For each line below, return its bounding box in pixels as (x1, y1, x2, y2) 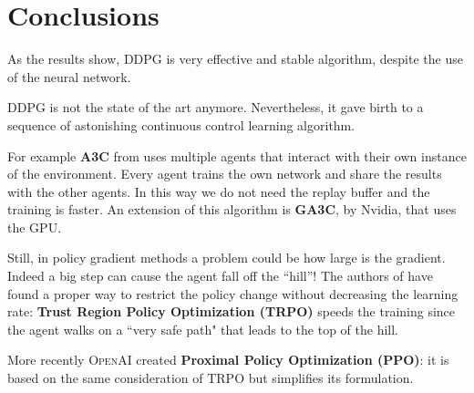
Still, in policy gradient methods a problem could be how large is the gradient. (7, 248, 446, 267)
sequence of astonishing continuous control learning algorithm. (7, 115, 355, 134)
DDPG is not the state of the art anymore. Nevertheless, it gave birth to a (7, 98, 424, 117)
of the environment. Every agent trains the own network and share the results (7, 164, 442, 183)
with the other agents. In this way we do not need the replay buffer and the (7, 181, 430, 201)
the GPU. (7, 217, 62, 236)
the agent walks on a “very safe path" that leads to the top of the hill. (7, 319, 398, 338)
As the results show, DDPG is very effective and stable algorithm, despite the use (7, 49, 463, 68)
